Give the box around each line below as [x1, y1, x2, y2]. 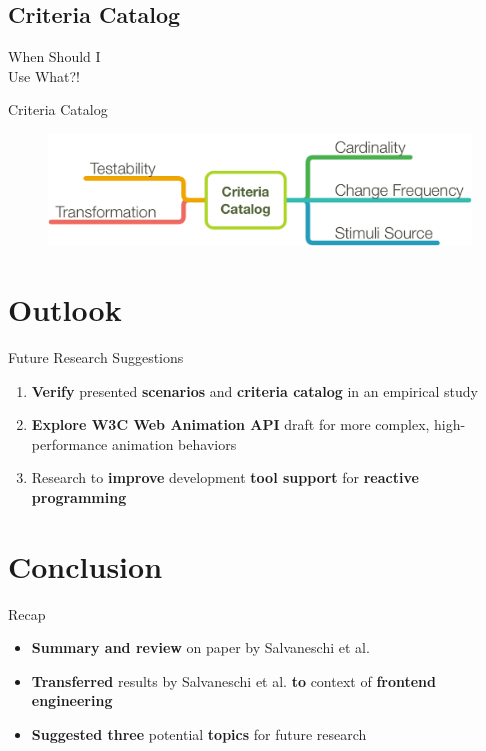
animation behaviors [111, 433, 237, 454]
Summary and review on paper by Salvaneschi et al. [31, 637, 370, 658]
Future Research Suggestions [8, 346, 184, 367]
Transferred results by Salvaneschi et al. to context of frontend [31, 670, 437, 691]
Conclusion [8, 545, 163, 586]
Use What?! [8, 65, 81, 86]
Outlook [8, 288, 122, 329]
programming [31, 486, 127, 507]
